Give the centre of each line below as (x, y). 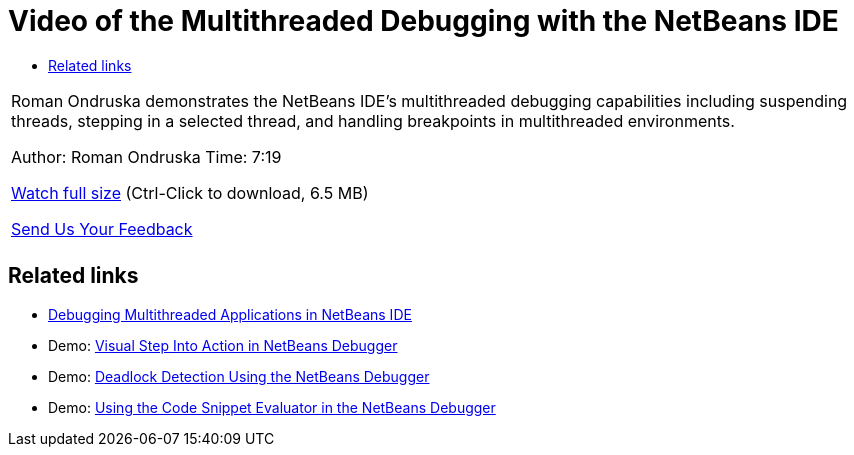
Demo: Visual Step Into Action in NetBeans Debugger (223, 345)
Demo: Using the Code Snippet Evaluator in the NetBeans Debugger (272, 407)
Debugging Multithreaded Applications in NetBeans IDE (230, 314)
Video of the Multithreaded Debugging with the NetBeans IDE (423, 21)
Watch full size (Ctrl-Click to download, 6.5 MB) (190, 192)
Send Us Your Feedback (102, 228)
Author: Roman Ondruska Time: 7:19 (146, 156)
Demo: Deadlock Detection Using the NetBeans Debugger (239, 376)
